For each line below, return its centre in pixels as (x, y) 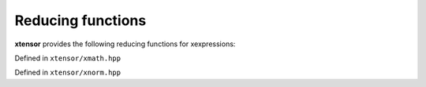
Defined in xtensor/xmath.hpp (68, 58)
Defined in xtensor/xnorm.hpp (68, 72)
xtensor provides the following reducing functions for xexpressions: (125, 44)
